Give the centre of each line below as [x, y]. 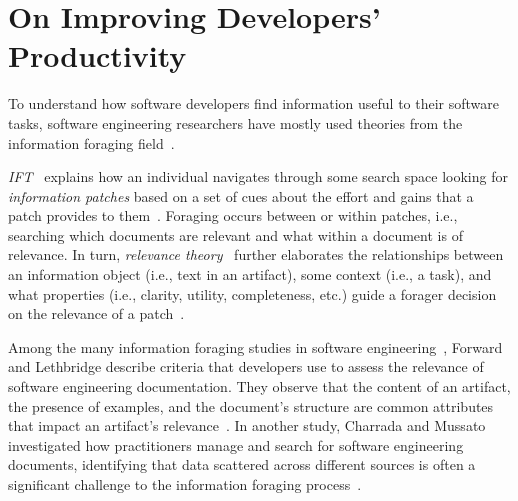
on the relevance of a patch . [96, 313]
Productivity [97, 55]
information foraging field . [91, 142]
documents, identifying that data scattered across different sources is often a [242, 464]
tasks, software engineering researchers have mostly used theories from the [235, 122]
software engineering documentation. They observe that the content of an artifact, [259, 386]
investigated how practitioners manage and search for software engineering [236, 444]
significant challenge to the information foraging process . [185, 484]
